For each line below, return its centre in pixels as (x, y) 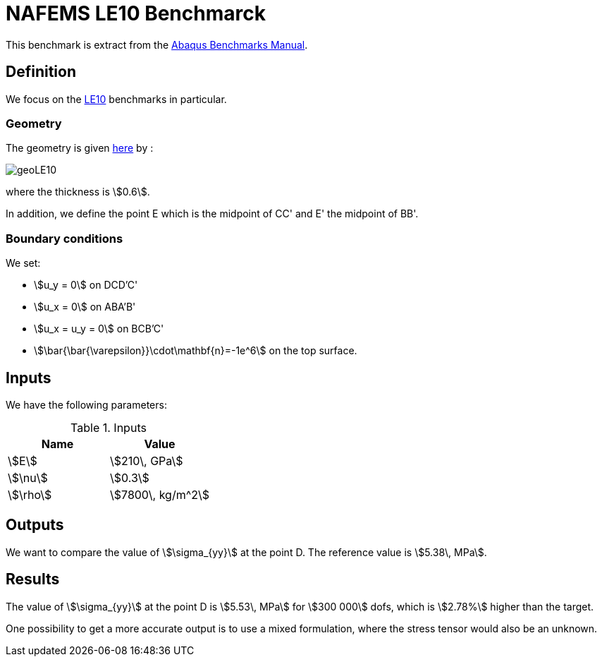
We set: (23, 263)
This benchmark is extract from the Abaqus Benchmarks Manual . (157, 44)
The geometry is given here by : (80, 148)
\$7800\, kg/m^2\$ (160, 494)
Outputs (35, 525)
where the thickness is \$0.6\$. (78, 192)
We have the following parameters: (86, 404)
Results (33, 579)
